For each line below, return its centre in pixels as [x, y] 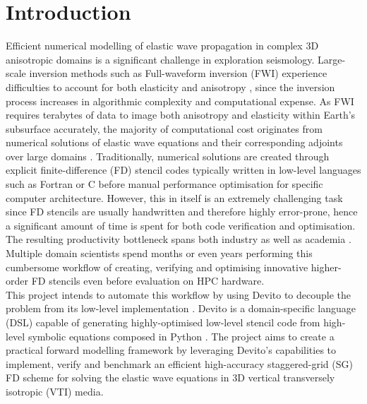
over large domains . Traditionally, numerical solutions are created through [168, 156]
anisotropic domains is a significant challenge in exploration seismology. [160, 59]
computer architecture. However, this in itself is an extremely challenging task [174, 197]
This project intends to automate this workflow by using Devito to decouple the [179, 294]
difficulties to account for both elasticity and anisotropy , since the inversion [170, 87]
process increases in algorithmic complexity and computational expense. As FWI [180, 101]
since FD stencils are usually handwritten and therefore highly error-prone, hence [182, 212]
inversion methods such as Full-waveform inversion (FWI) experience [178, 73]
